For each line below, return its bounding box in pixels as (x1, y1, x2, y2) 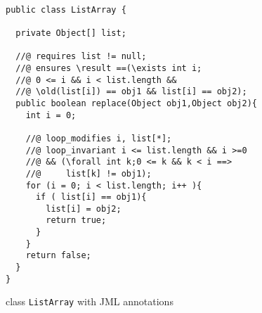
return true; (46, 215, 107, 226)
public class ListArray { (6, 4, 126, 15)
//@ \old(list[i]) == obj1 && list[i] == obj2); (15, 87, 247, 97)
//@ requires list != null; (15, 51, 147, 62)
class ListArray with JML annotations (6, 294, 173, 309)
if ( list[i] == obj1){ (35, 192, 147, 203)
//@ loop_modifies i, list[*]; (25, 133, 172, 143)
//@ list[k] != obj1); (25, 168, 152, 179)
